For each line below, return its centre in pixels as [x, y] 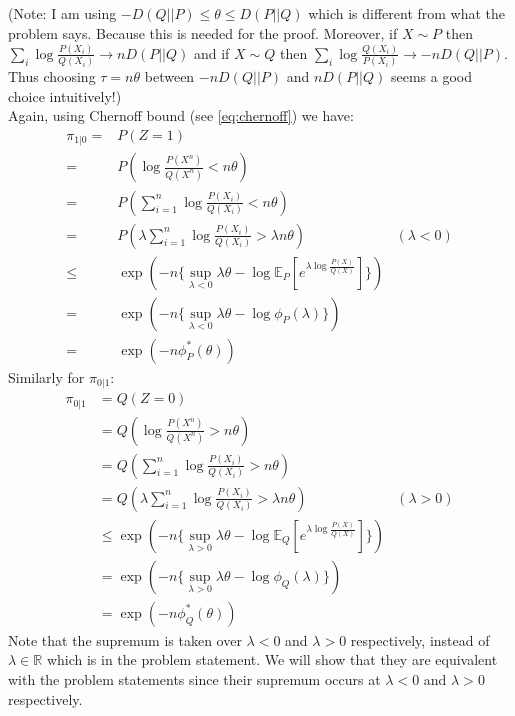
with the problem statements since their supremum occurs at [194, 678]
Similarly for [46, 376]
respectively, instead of [420, 639]
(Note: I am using [62, 13]
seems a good [431, 76]
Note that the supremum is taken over [125, 639]
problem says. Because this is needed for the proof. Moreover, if [203, 32]
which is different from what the [407, 13]
